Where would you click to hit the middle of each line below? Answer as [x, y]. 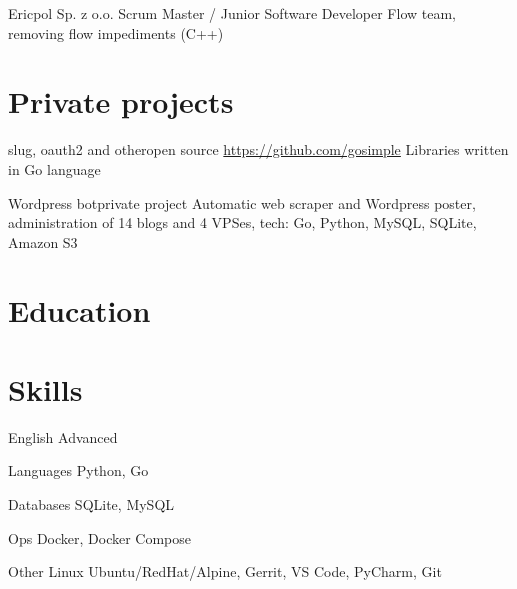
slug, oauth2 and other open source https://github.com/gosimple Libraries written [258, 149]
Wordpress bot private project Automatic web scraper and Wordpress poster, [242, 202]
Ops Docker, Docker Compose [100, 537]
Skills [45, 388]
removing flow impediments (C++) [116, 32]
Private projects [121, 101]
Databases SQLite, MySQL [91, 503]
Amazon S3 [43, 241]
